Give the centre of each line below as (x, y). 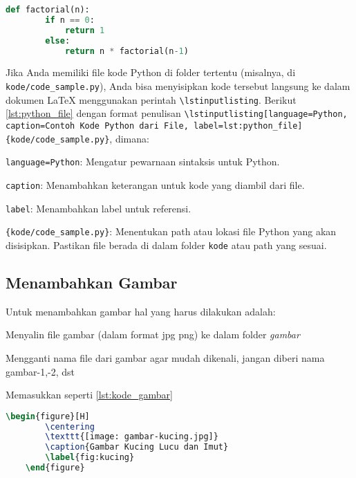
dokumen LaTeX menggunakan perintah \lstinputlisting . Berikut (151, 99)
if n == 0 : (70, 20)
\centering (70, 426)
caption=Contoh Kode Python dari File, (97, 126)
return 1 (85, 30)
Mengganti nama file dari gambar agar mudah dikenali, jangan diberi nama (165, 357)
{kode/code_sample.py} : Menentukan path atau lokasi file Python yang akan (171, 231)
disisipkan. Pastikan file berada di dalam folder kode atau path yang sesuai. (166, 245)
